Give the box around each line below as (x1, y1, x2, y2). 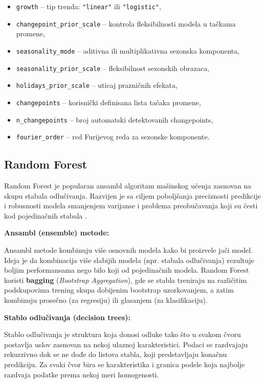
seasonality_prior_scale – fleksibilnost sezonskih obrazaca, (16, 62, 210, 73)
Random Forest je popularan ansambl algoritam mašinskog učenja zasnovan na (4, 180, 252, 191)
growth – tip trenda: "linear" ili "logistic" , (16, 1, 161, 11)
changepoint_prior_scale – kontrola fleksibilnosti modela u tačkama (16, 18, 236, 29)
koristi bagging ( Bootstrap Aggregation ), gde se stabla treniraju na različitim (4, 274, 247, 285)
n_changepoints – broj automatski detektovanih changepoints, (16, 114, 213, 125)
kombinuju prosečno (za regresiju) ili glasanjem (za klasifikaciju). (4, 294, 208, 305)
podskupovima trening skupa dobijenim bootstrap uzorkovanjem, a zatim (4, 284, 234, 295)
